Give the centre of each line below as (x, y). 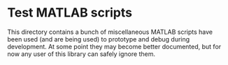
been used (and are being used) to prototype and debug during (99, 39)
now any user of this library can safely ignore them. (81, 54)
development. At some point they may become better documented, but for (114, 46)
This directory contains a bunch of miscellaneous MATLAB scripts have (110, 32)
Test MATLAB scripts (70, 13)
